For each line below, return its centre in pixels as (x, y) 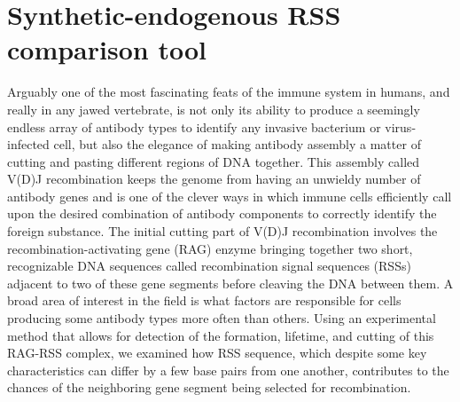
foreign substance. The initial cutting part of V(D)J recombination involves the (222, 231)
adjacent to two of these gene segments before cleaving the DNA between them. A (230, 283)
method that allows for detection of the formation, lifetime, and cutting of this (221, 335)
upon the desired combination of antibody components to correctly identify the (222, 213)
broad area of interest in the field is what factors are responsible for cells (204, 300)
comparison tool (107, 49)
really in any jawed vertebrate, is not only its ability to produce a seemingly (214, 109)
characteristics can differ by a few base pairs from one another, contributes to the (228, 370)
